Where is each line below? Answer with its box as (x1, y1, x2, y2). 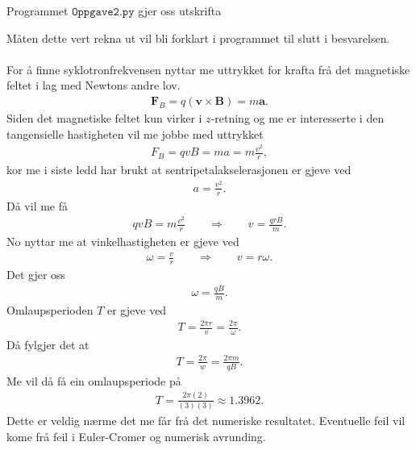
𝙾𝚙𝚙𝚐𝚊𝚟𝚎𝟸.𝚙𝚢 (72, 6, 135, 18)
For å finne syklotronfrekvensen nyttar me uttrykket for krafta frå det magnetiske (6, 60, 410, 77)
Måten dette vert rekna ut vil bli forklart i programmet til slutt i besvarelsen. (6, 29, 390, 46)
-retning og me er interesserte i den (210, 110, 385, 126)
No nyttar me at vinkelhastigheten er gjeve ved (6, 233, 239, 250)
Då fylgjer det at (6, 335, 89, 352)
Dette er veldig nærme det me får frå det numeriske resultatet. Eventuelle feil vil (6, 412, 406, 429)
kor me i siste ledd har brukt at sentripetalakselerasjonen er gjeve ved (6, 161, 352, 178)
